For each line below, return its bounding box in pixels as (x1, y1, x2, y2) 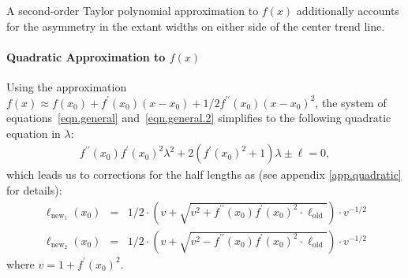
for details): (6, 181, 62, 198)
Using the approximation (6, 78, 127, 95)
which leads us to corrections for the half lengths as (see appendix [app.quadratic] (6, 166, 402, 183)
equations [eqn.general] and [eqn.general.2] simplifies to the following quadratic (6, 109, 391, 126)
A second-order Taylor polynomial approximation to (6, 2, 259, 18)
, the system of (315, 94, 387, 110)
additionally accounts (296, 2, 399, 18)
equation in (6, 124, 61, 141)
